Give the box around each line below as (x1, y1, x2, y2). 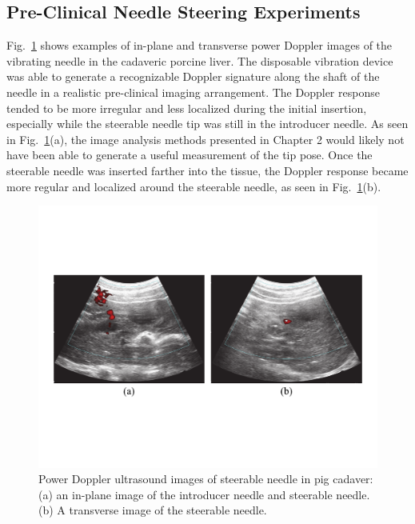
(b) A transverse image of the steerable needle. (38, 502, 267, 518)
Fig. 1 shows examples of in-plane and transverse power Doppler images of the (6, 37, 393, 54)
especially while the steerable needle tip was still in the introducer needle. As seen (6, 115, 409, 132)
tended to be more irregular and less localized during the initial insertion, (6, 99, 367, 116)
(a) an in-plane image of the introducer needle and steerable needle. (38, 486, 370, 502)
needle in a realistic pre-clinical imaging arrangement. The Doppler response (6, 83, 380, 100)
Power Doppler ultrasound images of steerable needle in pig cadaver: (38, 470, 373, 487)
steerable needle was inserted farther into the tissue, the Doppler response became (6, 162, 409, 178)
